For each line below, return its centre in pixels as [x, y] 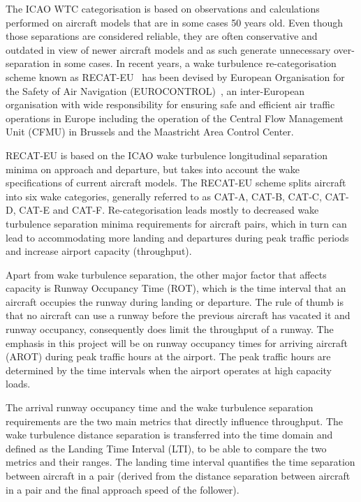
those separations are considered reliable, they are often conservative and [162, 36]
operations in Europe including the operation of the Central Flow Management [175, 118]
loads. [18, 384]
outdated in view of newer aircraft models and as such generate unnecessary [168, 49]
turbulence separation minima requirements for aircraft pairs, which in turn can [176, 223]
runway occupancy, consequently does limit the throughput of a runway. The [170, 329]
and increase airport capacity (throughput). [99, 251]
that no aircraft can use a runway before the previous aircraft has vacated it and [178, 315]
